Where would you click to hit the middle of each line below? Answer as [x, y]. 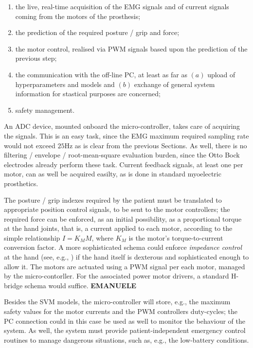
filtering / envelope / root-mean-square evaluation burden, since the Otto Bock [122, 155]
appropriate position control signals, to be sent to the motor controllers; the [117, 209]
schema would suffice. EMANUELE [81, 285]
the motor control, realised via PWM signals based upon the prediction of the [131, 48]
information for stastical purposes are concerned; [88, 94]
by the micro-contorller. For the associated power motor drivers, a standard [117, 276]
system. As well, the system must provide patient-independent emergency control [125, 330]
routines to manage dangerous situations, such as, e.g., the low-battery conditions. [126, 339]
